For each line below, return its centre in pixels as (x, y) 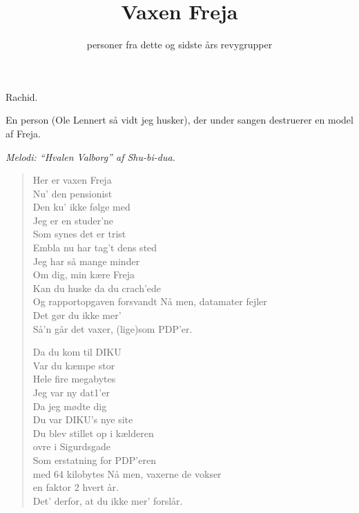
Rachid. (22, 96)
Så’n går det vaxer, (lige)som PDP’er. (113, 328)
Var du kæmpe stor (74, 365)
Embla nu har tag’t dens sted (95, 248)
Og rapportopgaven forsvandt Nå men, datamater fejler (150, 301)
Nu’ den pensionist (72, 193)
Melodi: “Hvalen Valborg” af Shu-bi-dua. (90, 156)
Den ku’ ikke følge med (81, 207)
